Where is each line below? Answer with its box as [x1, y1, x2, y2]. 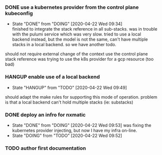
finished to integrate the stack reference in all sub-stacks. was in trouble [12, 26, 158, 32]
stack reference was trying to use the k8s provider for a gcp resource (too [5, 56, 154, 62]
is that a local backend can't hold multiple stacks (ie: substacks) [5, 99, 134, 105]
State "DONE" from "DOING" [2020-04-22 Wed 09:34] [12, 21, 123, 27]
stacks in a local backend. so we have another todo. [12, 42, 117, 48]
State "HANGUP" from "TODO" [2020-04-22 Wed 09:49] [12, 85, 127, 90]
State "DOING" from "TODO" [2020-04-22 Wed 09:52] [12, 133, 123, 138]
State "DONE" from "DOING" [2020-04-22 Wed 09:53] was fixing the [12, 122, 152, 128]
